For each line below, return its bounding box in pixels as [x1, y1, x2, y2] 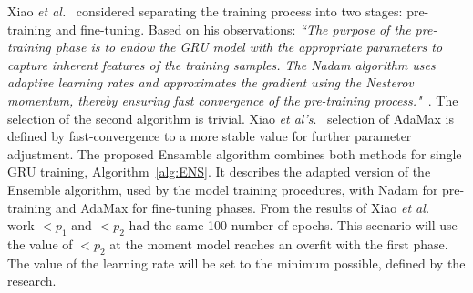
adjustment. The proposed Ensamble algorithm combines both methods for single [7, 144, 462, 163]
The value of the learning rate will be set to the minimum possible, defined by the [7, 253, 466, 272]
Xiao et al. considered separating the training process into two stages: [7, 2, 403, 20]
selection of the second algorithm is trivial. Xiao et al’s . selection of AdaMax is [7, 108, 454, 127]
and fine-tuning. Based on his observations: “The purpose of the [55, 19, 411, 38]
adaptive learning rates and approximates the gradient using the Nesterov [7, 73, 414, 92]
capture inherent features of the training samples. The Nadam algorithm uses [7, 55, 436, 74]
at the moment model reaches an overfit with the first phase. [109, 234, 448, 253]
